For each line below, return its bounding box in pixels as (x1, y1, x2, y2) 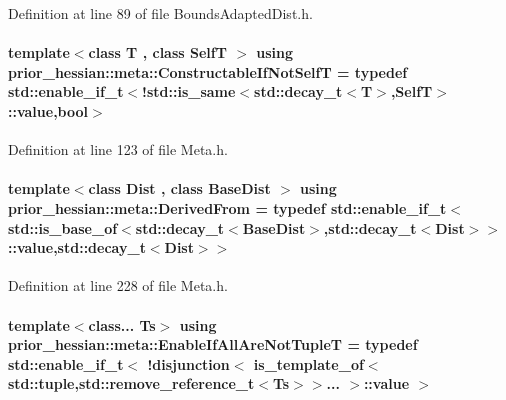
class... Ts (88, 314, 156, 335)
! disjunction (147, 353, 230, 374)
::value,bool (8, 100, 89, 121)
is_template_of (253, 353, 364, 374)
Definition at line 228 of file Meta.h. (8, 275, 228, 296)
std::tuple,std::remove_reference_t (8, 373, 255, 394)
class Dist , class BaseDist (88, 178, 271, 199)
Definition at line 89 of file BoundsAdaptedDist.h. (8, 3, 313, 23)
